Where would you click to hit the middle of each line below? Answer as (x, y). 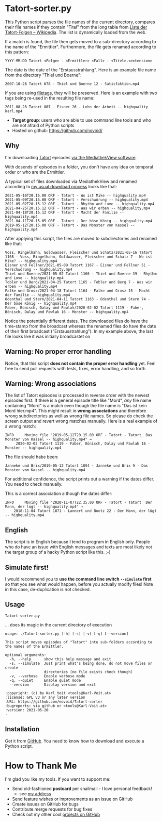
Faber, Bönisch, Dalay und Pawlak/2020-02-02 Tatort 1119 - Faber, (74, 308)
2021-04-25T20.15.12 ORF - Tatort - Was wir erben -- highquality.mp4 (78, 208)
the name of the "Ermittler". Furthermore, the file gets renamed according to (81, 47)
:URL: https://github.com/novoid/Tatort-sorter (54, 702)
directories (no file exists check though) (88, 672)
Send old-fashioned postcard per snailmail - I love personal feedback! (82, 789)
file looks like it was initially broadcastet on (48, 336)
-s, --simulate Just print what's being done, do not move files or (81, 663)
